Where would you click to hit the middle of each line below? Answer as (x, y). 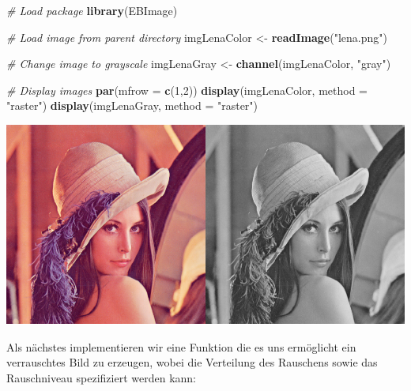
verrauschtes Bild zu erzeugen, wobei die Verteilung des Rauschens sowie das (192, 362)
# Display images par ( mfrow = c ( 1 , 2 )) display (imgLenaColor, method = (187, 90)
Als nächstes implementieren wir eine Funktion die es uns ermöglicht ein (181, 346)
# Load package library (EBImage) (92, 10)
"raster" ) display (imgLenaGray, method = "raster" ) (132, 105)
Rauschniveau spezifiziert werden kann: (101, 378)
